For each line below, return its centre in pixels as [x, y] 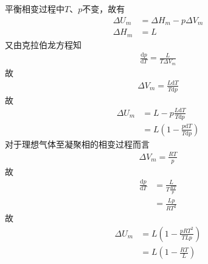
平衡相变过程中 [35, 9]
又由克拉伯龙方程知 [43, 44]
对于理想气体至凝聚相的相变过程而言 [77, 144]
